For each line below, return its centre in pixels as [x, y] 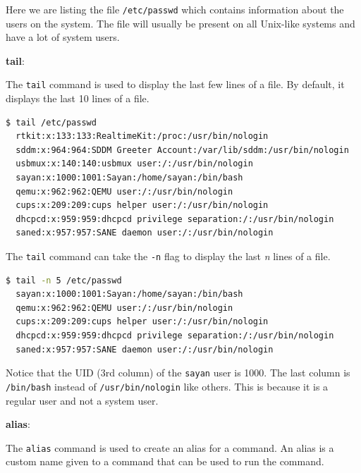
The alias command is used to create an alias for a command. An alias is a [170, 447]
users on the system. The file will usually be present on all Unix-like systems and [180, 23]
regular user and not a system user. [82, 400]
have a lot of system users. [63, 37]
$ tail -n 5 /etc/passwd [64, 280]
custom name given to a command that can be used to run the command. [165, 461]
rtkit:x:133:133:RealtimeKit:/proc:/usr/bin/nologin [142, 136]
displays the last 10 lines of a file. [78, 98]
